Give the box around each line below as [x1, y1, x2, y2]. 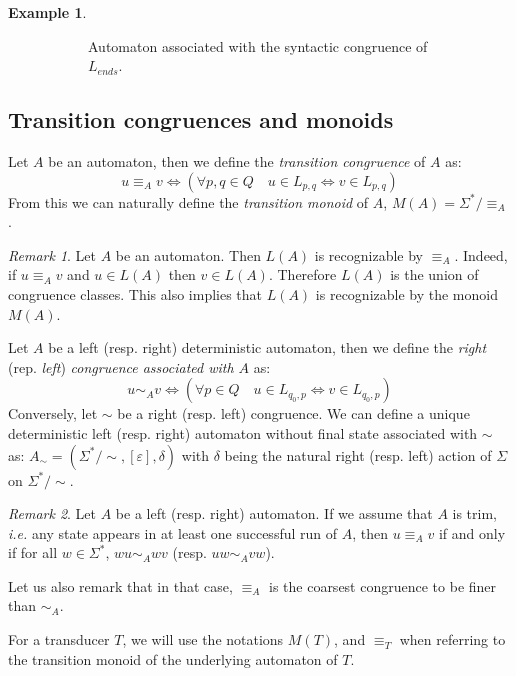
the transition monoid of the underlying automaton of [8, 648, 338, 669]
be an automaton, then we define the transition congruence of [48, 150, 426, 171]
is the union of [390, 264, 479, 285]
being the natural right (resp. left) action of [224, 444, 492, 465]
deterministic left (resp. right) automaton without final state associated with [8, 422, 478, 443]
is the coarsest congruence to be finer [268, 575, 497, 596]
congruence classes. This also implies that [8, 283, 263, 304]
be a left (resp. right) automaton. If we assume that [115, 503, 433, 524]
